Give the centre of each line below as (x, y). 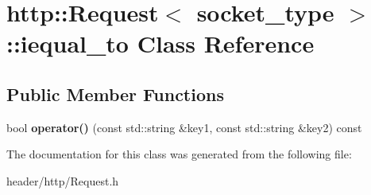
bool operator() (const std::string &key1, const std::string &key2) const (184, 127)
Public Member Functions (115, 94)
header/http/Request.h (63, 180)
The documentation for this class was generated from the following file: (179, 154)
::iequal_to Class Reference (160, 43)
